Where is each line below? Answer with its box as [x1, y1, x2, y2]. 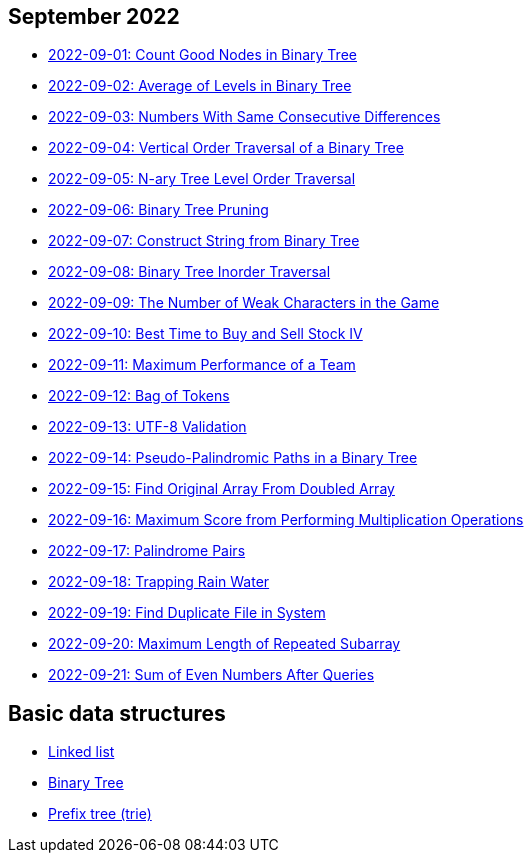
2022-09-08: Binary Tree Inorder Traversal [48, 263, 331, 281]
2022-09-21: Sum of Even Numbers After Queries [48, 666, 375, 684]
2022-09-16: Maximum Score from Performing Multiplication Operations [48, 511, 524, 529]
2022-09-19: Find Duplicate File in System [48, 604, 326, 622]
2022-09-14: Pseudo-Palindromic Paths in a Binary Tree [48, 449, 418, 467]
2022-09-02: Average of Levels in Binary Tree [48, 77, 352, 95]
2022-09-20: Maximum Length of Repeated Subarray [48, 635, 401, 653]
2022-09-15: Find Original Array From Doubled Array [48, 480, 395, 498]
